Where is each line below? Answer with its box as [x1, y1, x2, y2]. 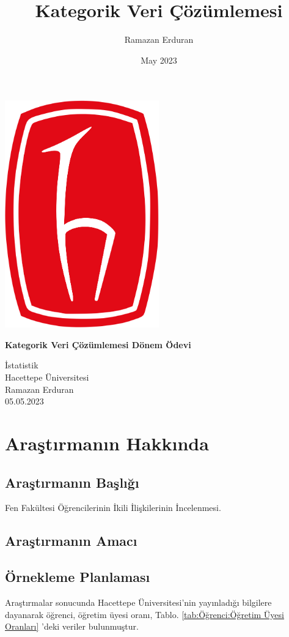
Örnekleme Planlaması [5, 567, 150, 586]
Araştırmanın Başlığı [5, 472, 139, 491]
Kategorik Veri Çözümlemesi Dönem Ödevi [5, 338, 191, 351]
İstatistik [5, 359, 38, 371]
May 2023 [141, 53, 177, 66]
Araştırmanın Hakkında [5, 430, 209, 455]
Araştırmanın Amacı [5, 531, 137, 550]
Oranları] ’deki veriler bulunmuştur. [5, 620, 139, 633]
